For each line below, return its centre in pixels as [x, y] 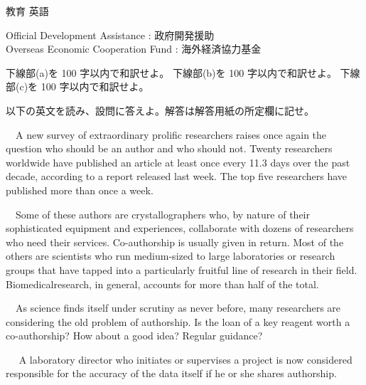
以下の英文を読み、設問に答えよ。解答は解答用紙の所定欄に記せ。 [160, 110]
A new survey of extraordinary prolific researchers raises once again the [171, 134]
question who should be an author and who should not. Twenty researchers [169, 148]
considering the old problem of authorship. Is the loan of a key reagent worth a [178, 321]
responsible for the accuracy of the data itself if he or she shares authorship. [171, 373]
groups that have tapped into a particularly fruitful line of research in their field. [182, 269]
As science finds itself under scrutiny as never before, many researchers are [178, 308]
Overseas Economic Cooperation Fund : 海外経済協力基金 [134, 49]
